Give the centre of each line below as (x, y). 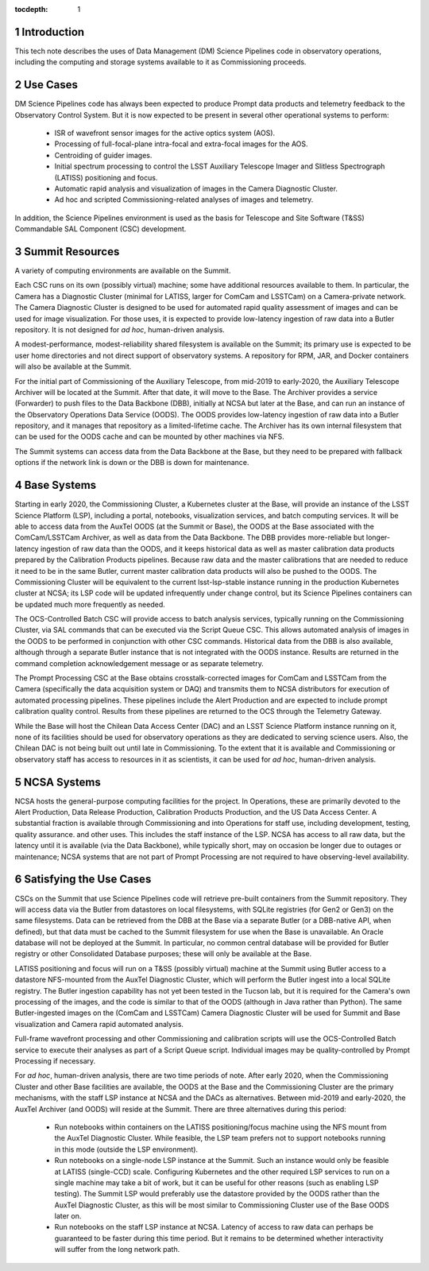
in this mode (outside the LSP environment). (126, 1149)
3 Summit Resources (67, 252)
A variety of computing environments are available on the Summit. (123, 271)
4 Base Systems (56, 485)
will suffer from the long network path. (117, 1250)
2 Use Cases (46, 85)
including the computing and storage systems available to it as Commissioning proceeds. (160, 62)
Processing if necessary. (55, 1061)
